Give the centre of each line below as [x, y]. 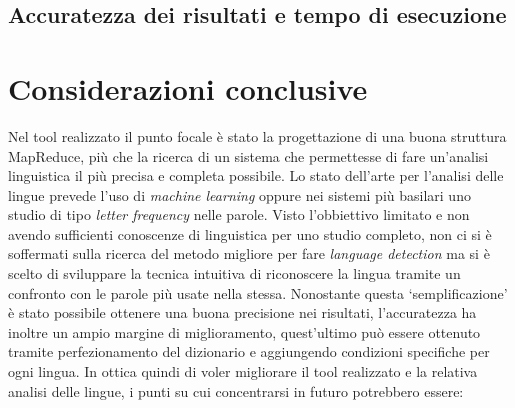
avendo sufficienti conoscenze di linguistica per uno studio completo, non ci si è [250, 233]
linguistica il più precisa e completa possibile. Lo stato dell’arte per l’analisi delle [256, 175]
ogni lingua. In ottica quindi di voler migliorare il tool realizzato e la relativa [243, 371]
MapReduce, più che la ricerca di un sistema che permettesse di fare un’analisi [248, 155]
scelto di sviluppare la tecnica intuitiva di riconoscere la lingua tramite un [234, 273]
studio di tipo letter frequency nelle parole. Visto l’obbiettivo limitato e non [239, 214]
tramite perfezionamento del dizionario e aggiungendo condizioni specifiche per [249, 351]
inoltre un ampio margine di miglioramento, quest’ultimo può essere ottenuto [244, 331]
